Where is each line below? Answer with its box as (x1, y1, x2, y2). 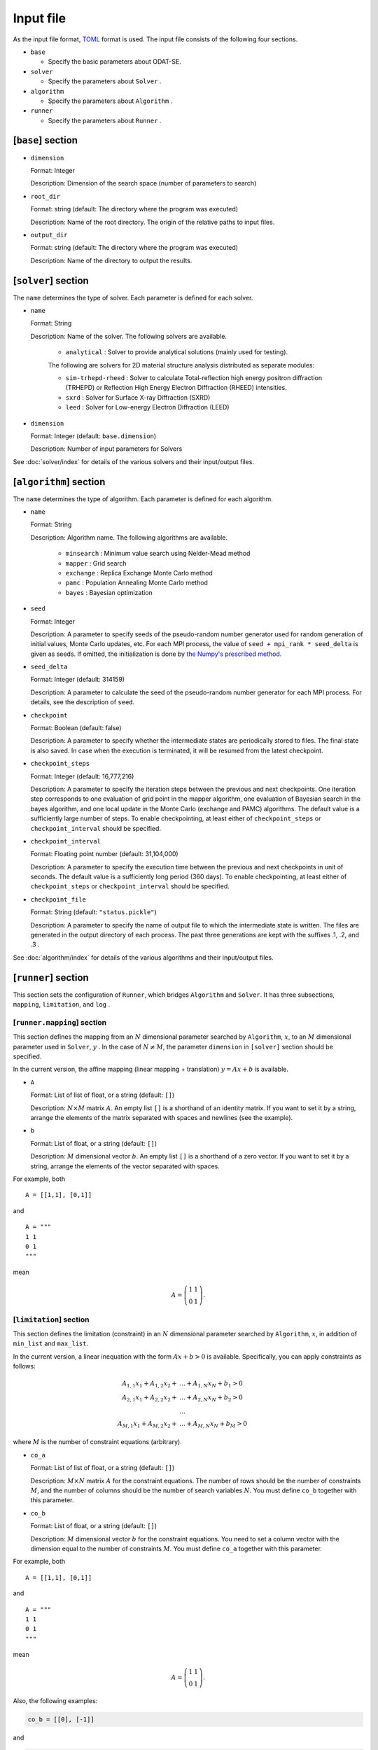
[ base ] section (13, 134, 78, 146)
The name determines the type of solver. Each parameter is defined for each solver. (13, 293, 253, 302)
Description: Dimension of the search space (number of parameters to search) (30, 179, 257, 188)
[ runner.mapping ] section (13, 1017, 107, 1027)
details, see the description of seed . (30, 698, 135, 706)
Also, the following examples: (13, 1697, 98, 1705)
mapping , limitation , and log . (13, 1000, 111, 1009)
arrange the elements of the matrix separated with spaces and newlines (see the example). (30, 1114, 293, 1121)
